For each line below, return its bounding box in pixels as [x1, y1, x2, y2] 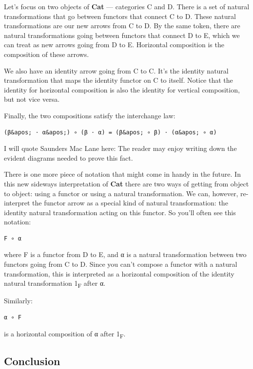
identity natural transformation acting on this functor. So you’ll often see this [4, 207, 236, 217]
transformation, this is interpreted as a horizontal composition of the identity [4, 268, 234, 278]
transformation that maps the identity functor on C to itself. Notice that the [4, 75, 233, 85]
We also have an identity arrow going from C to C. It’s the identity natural [4, 65, 229, 75]
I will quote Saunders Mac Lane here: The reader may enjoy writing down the [4, 143, 237, 153]
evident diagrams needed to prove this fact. [4, 152, 133, 163]
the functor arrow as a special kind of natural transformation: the [32, 198, 228, 208]
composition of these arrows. [4, 49, 89, 59]
